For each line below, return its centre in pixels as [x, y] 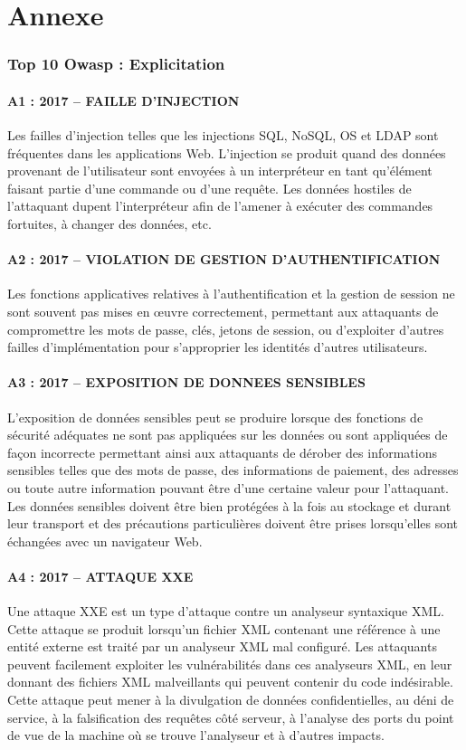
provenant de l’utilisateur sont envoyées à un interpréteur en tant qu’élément [220, 171]
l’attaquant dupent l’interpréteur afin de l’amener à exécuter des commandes [220, 206]
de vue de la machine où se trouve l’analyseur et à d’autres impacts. [196, 735]
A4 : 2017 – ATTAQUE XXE [100, 576]
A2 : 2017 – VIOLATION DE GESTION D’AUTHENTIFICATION [224, 259]
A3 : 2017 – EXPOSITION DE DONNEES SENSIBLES [186, 382]
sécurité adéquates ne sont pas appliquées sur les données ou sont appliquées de [228, 435]
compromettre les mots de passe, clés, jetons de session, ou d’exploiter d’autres [226, 329]
